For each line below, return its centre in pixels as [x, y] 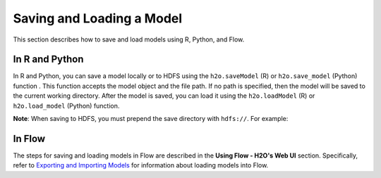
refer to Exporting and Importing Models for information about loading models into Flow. [141, 165]
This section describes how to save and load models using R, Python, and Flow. [129, 39]
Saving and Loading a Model [98, 18]
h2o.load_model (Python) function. [66, 106]
